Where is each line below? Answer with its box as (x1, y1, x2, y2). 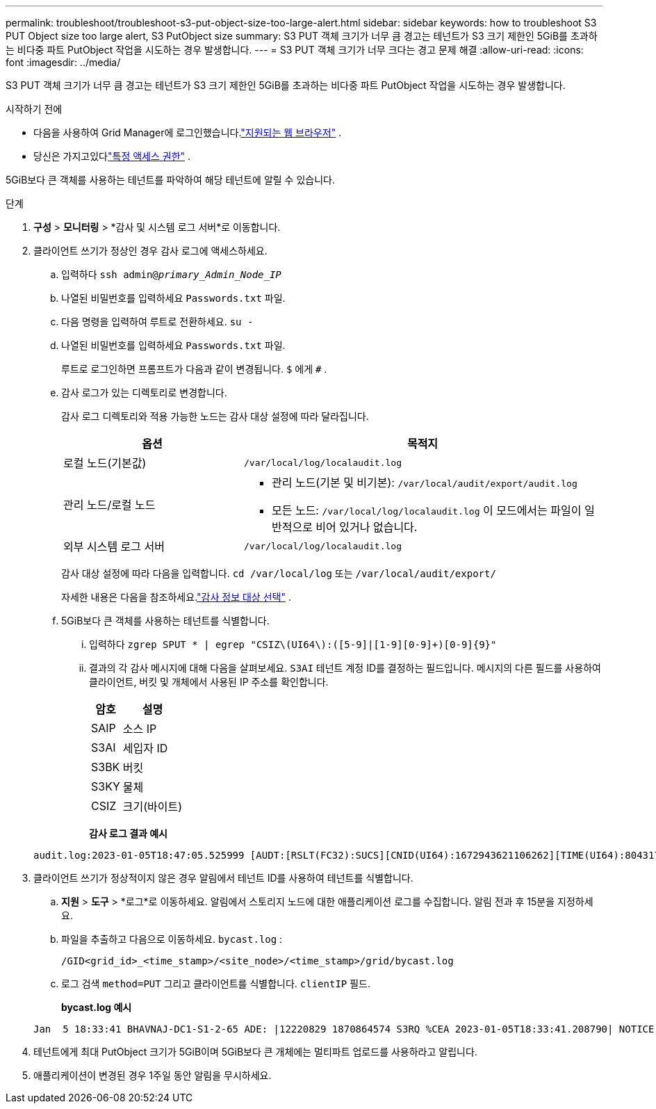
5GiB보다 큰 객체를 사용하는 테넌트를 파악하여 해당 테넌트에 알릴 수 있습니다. (6, 174, 335, 186)
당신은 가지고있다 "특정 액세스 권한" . (33, 150, 191, 162)
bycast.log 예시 (61, 1001, 132, 1013)
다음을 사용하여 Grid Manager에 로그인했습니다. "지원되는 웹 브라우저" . (33, 127, 342, 138)
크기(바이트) (122, 800, 183, 813)
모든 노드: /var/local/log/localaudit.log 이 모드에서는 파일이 (271, 503, 582, 517)
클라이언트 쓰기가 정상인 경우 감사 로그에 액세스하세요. (33, 245, 268, 257)
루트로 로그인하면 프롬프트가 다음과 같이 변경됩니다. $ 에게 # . (61, 363, 327, 375)
